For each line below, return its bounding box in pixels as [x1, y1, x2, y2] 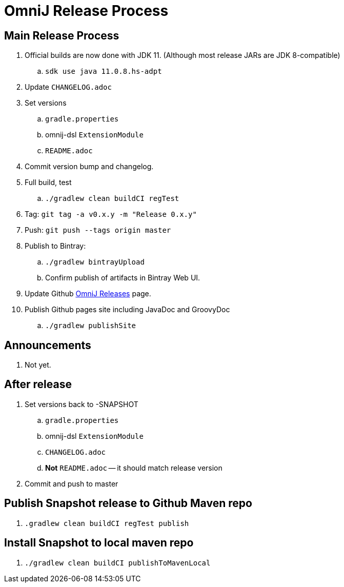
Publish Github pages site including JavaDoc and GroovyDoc [25, 305, 230, 314]
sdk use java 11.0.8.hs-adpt [45, 67, 162, 76]
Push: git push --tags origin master [25, 226, 171, 235]
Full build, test [25, 178, 72, 187]
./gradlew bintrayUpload [45, 258, 145, 267]
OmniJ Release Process [4, 2, 169, 19]
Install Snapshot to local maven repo [4, 536, 194, 550]
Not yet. [25, 360, 51, 370]
